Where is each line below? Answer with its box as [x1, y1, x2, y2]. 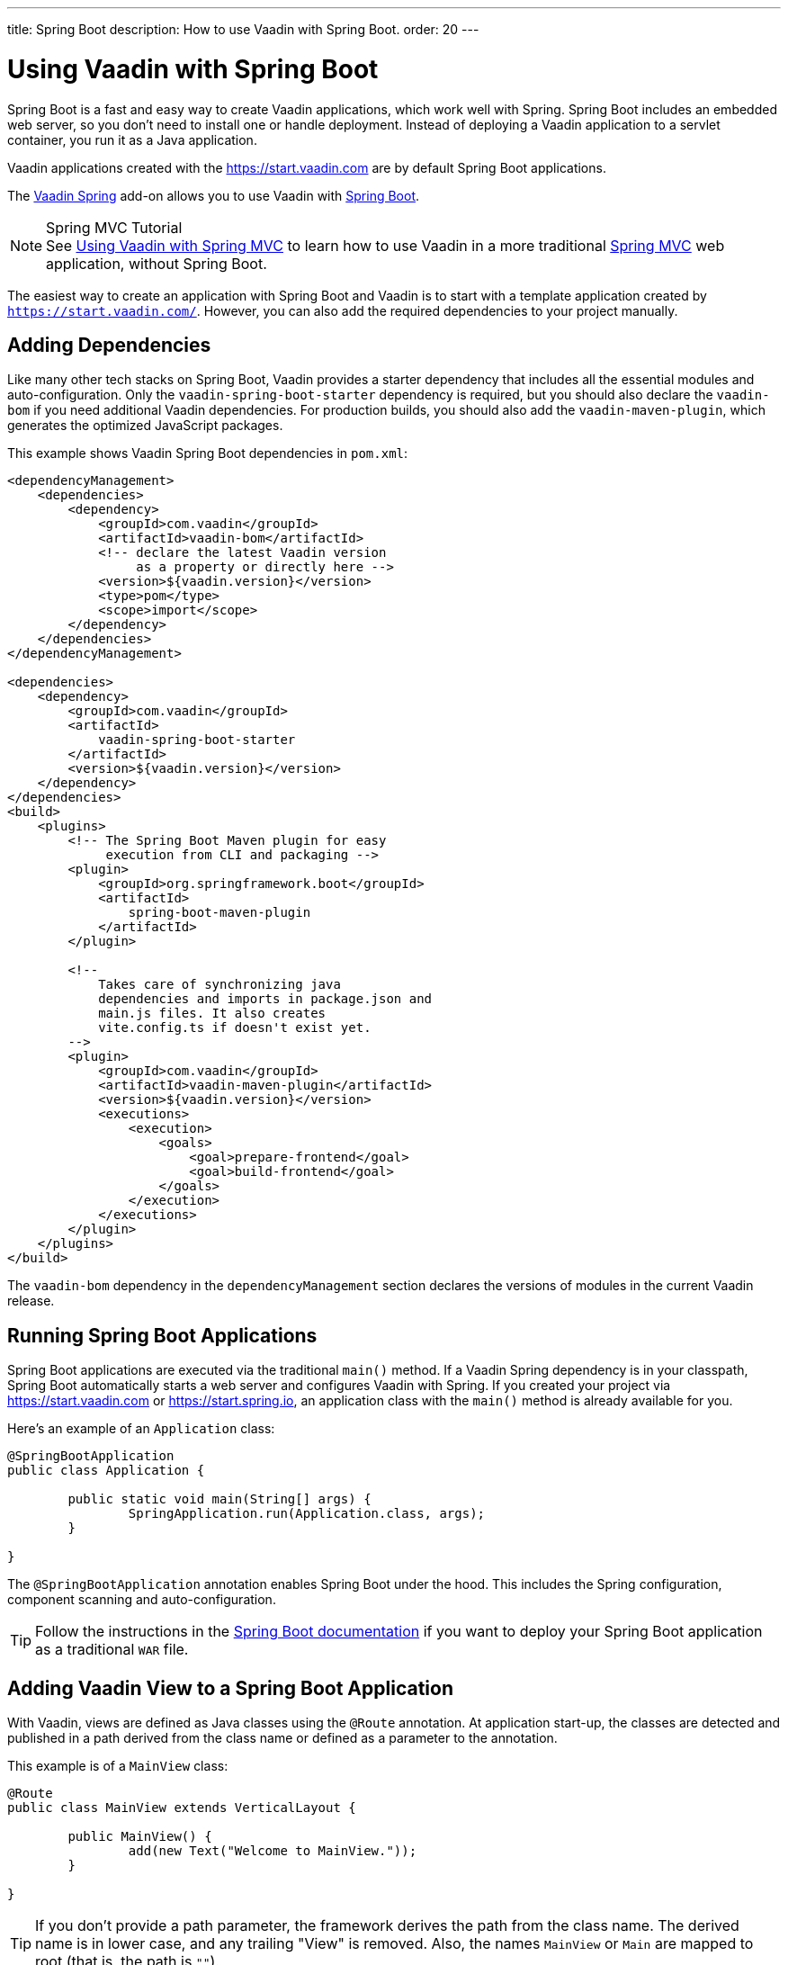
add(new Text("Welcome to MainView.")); [128, 1844, 417, 1859]
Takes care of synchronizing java [98, 977, 341, 992]
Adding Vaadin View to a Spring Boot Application [7, 1676, 453, 1700]
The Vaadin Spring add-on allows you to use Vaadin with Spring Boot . [7, 187, 420, 203]
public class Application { [7, 1463, 205, 1478]
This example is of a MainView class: [7, 1758, 228, 1774]
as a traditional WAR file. [35, 1640, 189, 1659]
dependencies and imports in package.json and [98, 991, 433, 1007]
